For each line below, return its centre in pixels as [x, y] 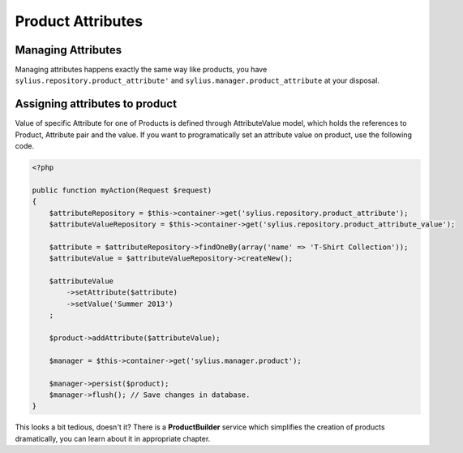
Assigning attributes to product [96, 104]
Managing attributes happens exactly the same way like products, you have [141, 70]
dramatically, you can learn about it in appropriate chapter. [113, 438]
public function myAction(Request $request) [122, 190]
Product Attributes [79, 21]
